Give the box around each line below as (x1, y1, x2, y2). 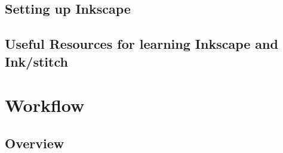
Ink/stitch (5, 52, 68, 70)
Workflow (5, 93, 85, 117)
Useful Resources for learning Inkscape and (5, 35, 278, 53)
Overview (5, 133, 64, 152)
